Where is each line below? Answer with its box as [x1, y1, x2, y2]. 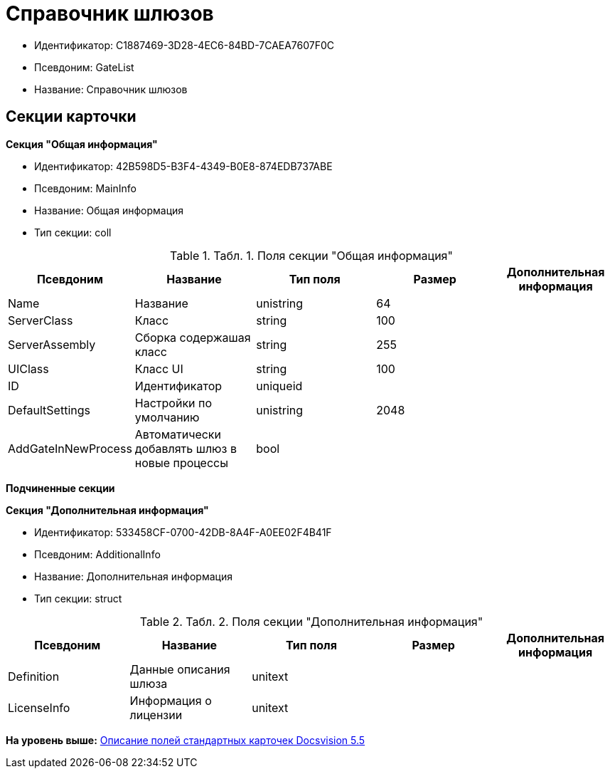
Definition [8, 669, 60, 684]
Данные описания [129, 661, 230, 676]
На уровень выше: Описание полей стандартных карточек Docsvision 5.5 [6, 733, 365, 746]
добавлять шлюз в [134, 441, 237, 456]
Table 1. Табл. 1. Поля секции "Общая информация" [170, 248, 453, 263]
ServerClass [8, 313, 73, 328]
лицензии [129, 707, 183, 722]
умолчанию [134, 409, 200, 424]
